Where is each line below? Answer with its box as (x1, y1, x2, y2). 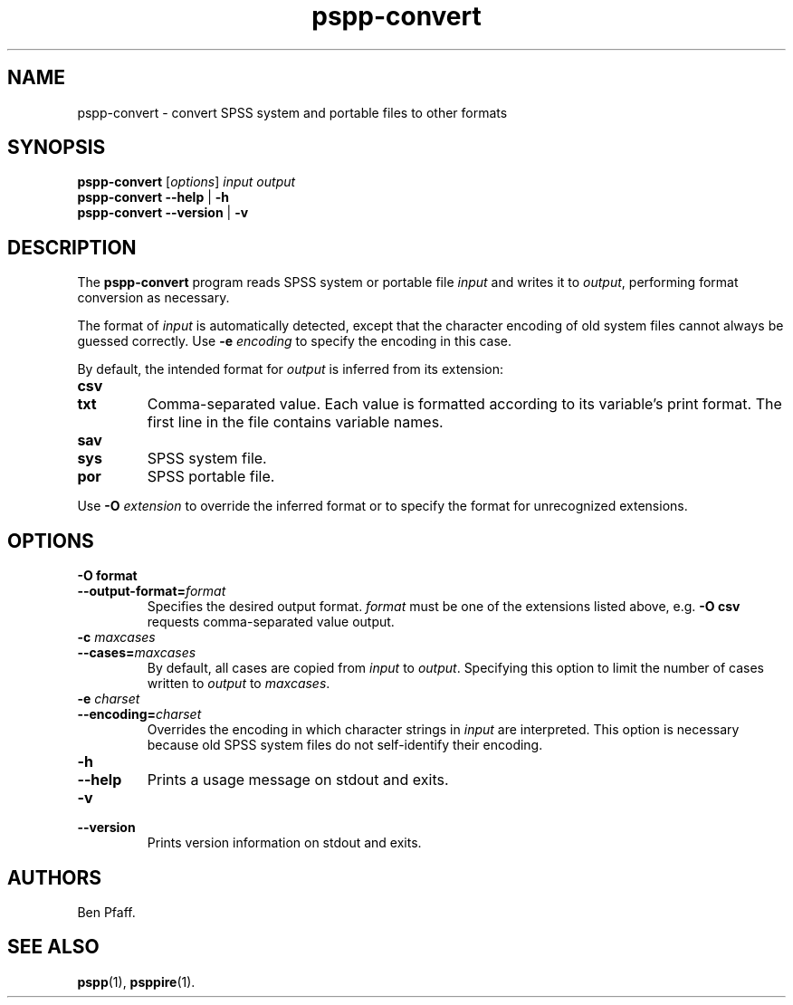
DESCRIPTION (7, 235, 137, 259)
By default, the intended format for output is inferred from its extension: (77, 361, 504, 378)
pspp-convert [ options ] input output (77, 174, 296, 190)
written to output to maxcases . (147, 675, 330, 692)
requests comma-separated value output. (147, 614, 395, 630)
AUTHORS (7, 866, 102, 889)
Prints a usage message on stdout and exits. (147, 770, 449, 790)
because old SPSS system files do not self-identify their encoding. (147, 737, 543, 753)
